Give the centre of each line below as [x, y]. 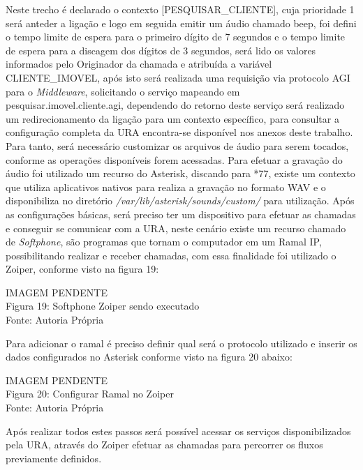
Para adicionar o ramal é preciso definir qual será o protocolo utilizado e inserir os [181, 343]
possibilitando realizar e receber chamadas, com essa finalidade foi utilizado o [171, 255]
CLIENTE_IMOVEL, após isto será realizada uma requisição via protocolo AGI [178, 77]
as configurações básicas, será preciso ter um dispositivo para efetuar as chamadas [181, 214]
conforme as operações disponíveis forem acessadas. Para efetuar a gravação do [174, 159]
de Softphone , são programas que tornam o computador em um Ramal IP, [164, 242]
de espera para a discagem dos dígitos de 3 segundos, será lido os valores [161, 50]
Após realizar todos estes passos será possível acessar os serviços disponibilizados [178, 431]
